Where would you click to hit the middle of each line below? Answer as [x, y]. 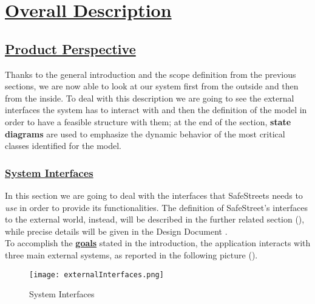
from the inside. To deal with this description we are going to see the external [150, 98]
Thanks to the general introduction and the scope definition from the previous [151, 74]
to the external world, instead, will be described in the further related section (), [155, 219]
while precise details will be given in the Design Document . [116, 231]
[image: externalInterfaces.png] [97, 275]
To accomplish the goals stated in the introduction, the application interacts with [158, 243]
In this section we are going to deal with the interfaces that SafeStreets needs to [154, 195]
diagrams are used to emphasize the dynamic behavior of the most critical [145, 133]
